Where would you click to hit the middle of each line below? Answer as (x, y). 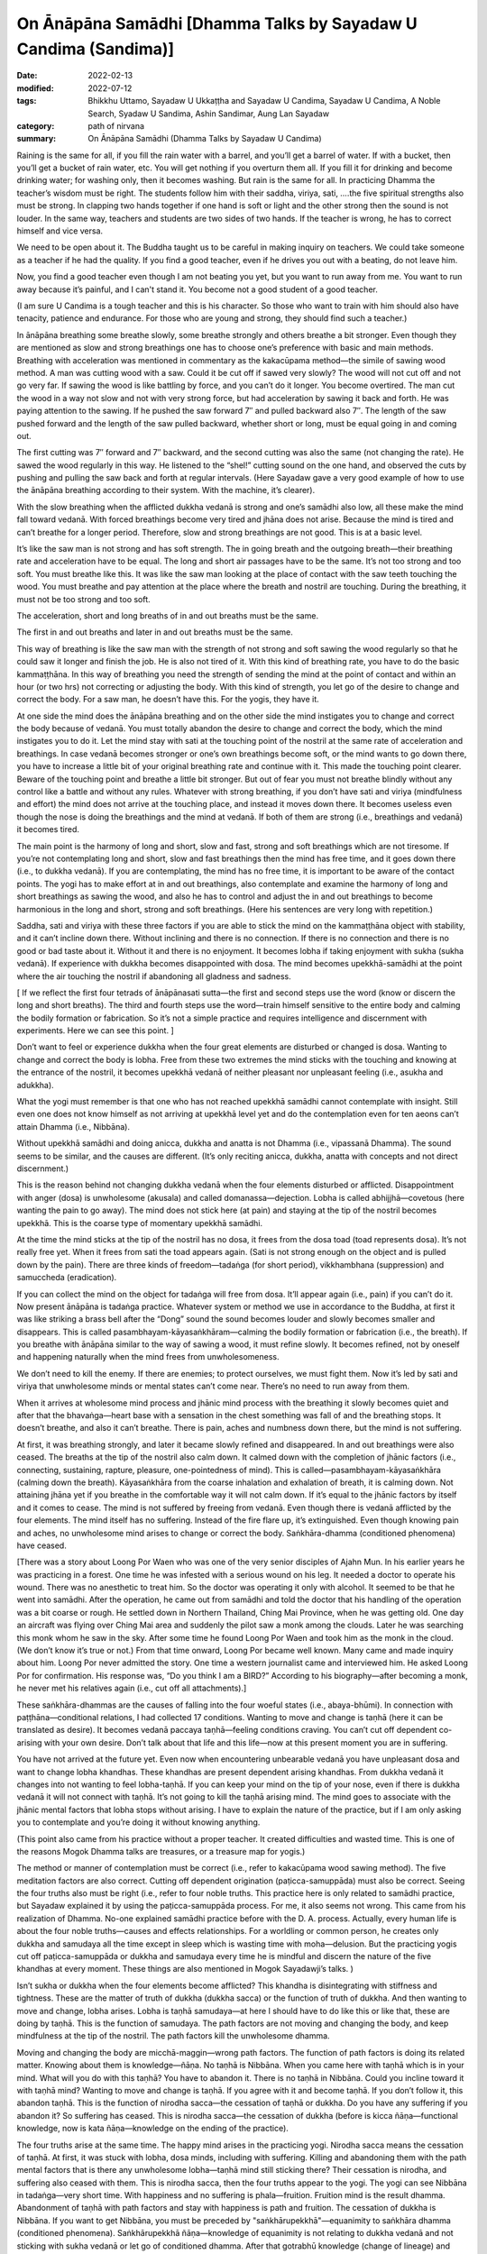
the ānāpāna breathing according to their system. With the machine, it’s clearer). (166, 490)
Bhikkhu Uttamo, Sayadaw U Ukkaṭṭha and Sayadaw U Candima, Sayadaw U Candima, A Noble (264, 101)
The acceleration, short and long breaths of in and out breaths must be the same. (168, 615)
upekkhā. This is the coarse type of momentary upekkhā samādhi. (140, 1223)
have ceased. (41, 1545)
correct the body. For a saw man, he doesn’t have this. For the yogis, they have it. (168, 700)
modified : (35, 88)
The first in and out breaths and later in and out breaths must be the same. (155, 632)
